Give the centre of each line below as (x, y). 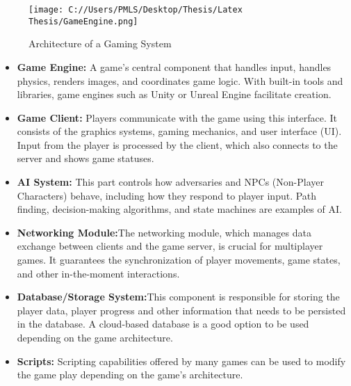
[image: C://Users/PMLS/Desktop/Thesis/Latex (136, 10)
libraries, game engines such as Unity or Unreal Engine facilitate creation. (174, 94)
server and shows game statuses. (85, 158)
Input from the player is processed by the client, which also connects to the (177, 144)
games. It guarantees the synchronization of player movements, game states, (179, 260)
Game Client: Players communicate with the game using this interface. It (177, 117)
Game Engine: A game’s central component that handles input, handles (174, 66)
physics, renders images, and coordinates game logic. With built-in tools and (180, 80)
